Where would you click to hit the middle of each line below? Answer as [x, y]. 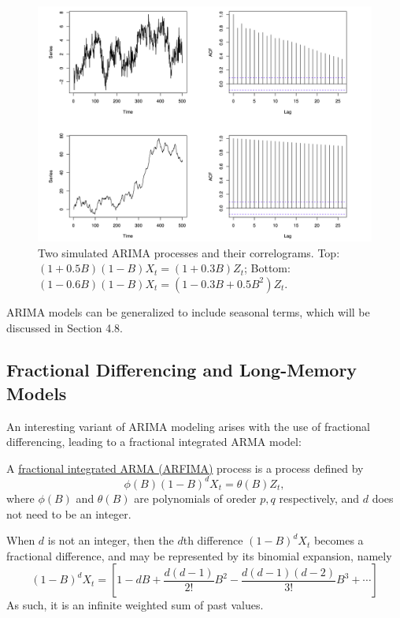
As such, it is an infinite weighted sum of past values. [135, 605]
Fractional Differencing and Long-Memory [182, 370]
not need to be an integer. [69, 513]
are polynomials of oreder [195, 498]
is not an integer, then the [111, 540]
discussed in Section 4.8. [65, 327]
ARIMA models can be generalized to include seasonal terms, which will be [188, 311]
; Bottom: [267, 268]
